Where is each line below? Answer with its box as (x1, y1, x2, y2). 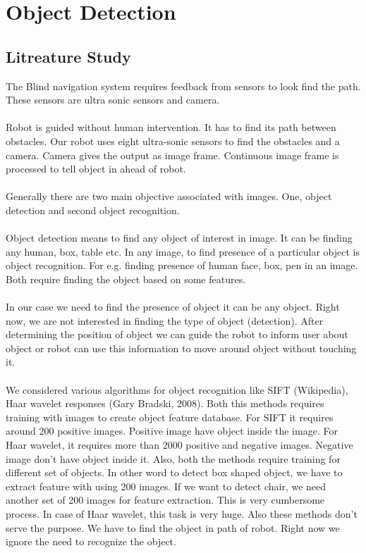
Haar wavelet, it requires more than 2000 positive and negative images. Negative (6, 437, 353, 452)
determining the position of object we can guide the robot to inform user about (6, 327, 348, 342)
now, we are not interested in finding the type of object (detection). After (6, 313, 324, 328)
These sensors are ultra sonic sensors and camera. (6, 92, 220, 107)
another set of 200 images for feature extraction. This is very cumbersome (6, 492, 325, 507)
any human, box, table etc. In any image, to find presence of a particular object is (6, 244, 360, 259)
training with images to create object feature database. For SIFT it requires (6, 409, 334, 424)
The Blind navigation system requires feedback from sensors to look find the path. (6, 78, 361, 93)
